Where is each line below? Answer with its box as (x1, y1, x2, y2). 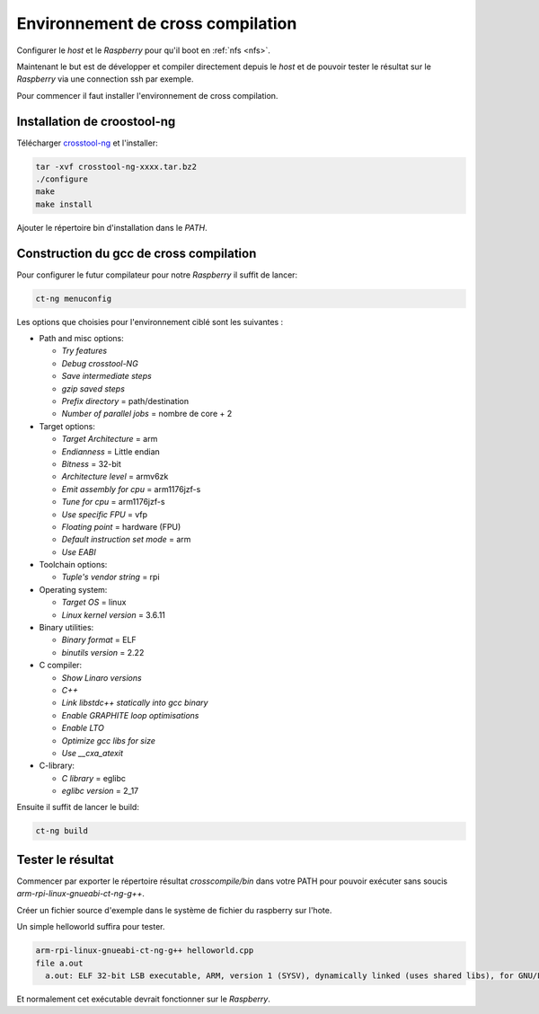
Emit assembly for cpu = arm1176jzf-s (61, 483, 201, 494)
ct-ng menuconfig (35, 293, 112, 304)
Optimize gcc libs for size (61, 735, 156, 745)
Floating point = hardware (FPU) (61, 521, 181, 532)
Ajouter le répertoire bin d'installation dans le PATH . (16, 222, 208, 233)
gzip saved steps (61, 383, 126, 394)
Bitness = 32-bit (61, 458, 121, 469)
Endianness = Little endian (61, 445, 161, 457)
